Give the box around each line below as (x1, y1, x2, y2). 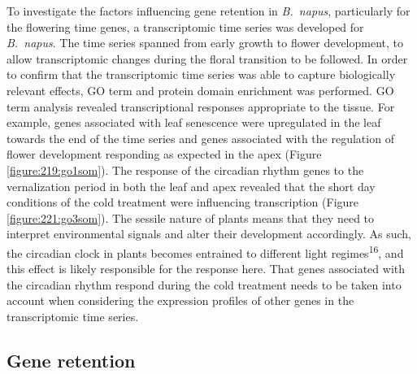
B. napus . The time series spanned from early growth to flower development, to (7, 34, 404, 51)
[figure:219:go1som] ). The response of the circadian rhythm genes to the (7, 161, 364, 178)
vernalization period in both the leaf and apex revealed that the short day (7, 177, 376, 194)
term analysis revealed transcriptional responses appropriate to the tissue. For (7, 98, 395, 115)
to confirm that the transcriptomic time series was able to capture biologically (7, 66, 396, 83)
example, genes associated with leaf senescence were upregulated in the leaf (7, 114, 381, 131)
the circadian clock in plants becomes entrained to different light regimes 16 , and (7, 241, 404, 261)
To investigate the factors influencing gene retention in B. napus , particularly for (7, 2, 410, 19)
